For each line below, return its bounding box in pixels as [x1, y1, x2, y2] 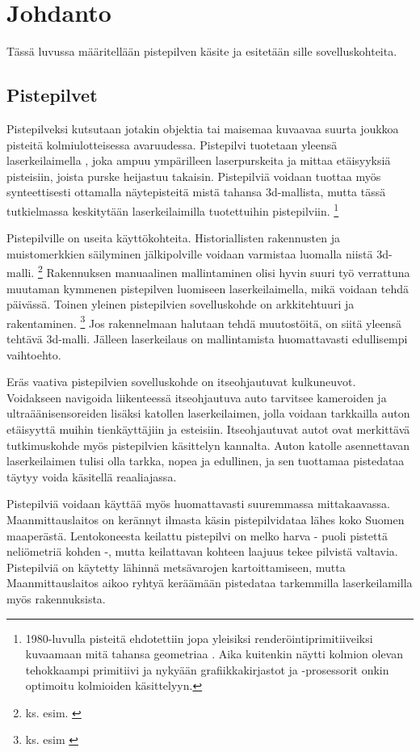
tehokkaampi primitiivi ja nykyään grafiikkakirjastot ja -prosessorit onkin [25, 661, 389, 678]
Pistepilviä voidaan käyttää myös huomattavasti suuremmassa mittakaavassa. [6, 495, 390, 512]
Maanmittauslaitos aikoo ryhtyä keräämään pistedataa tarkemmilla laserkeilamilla [6, 574, 413, 591]
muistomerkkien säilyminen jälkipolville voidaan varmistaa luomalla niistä [6, 245, 373, 262]
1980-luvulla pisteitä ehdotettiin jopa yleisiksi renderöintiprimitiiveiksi [25, 629, 373, 646]
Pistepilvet [6, 82, 98, 107]
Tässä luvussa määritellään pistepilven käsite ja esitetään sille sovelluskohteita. [6, 43, 397, 60]
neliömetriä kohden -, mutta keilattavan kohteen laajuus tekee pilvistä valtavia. [6, 543, 398, 560]
